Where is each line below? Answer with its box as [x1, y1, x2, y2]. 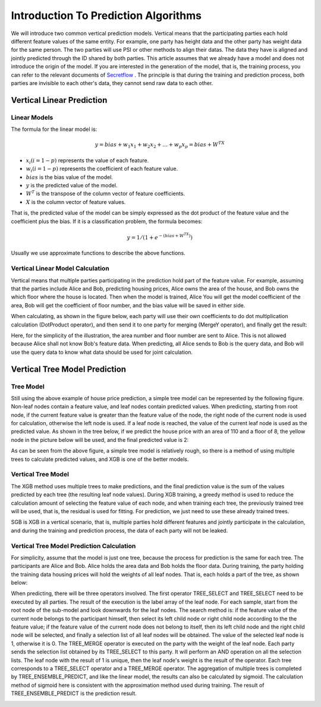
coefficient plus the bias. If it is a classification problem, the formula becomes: [11, 218, 203, 225]
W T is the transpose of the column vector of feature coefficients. [26, 189, 185, 197]
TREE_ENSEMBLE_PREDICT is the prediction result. [11, 690, 137, 697]
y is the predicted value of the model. [26, 181, 118, 188]
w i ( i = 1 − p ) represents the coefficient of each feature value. [26, 165, 178, 174]
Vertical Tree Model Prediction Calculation [11, 542, 136, 550]
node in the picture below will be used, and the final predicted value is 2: [11, 436, 189, 443]
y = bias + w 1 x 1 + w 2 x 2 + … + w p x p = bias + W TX [95, 140, 225, 150]
